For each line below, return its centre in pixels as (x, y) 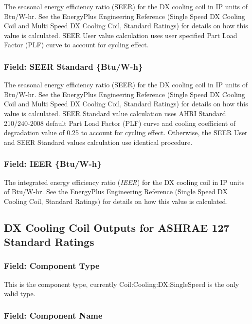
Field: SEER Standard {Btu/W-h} (73, 66)
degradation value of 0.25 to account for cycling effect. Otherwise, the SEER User (126, 132)
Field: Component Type (52, 266)
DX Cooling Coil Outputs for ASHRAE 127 (117, 227)
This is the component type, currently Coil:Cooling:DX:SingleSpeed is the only (122, 284)
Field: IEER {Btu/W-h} (53, 164)
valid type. (20, 294)
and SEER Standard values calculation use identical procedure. (98, 142)
